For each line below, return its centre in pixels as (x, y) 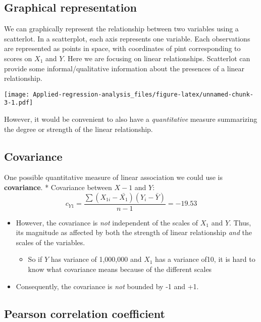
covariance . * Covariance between (58, 187)
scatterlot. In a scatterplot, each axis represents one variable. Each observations (127, 38)
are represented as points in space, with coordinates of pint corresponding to (122, 48)
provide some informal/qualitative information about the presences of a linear (124, 68)
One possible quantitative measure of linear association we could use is (114, 177)
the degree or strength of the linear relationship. (79, 129)
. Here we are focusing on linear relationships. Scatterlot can (157, 58)
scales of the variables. (50, 242)
